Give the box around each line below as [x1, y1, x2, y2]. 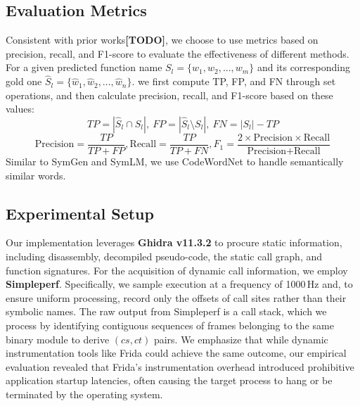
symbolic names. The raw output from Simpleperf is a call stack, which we [6, 304, 327, 319]
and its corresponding [257, 60, 351, 75]
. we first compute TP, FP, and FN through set [131, 74, 336, 89]
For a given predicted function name [6, 60, 162, 75]
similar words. [6, 167, 66, 182]
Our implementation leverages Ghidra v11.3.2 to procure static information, [6, 235, 342, 250]
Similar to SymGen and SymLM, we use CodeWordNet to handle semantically [6, 154, 344, 169]
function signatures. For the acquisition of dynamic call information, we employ [6, 262, 348, 277]
